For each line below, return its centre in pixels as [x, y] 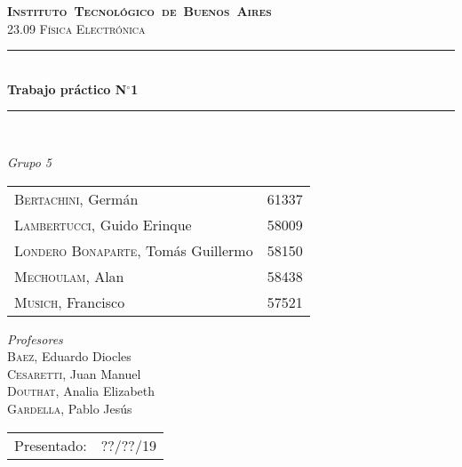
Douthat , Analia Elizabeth [81, 391]
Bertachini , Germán [76, 198]
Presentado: [51, 445]
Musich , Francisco [70, 302]
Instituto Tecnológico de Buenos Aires [139, 11]
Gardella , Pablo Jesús [70, 408]
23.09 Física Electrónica [76, 28]
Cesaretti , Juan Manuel [74, 373]
